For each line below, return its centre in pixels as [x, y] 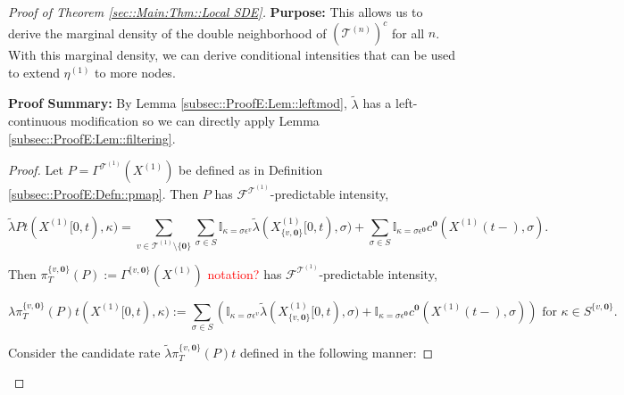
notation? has [245, 273]
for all [408, 33]
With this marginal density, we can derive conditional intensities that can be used [232, 55]
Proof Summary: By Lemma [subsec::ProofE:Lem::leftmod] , [178, 103]
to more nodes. [135, 72]
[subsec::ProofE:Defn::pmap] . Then [104, 194]
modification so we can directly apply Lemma [195, 121]
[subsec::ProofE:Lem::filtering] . [92, 138]
